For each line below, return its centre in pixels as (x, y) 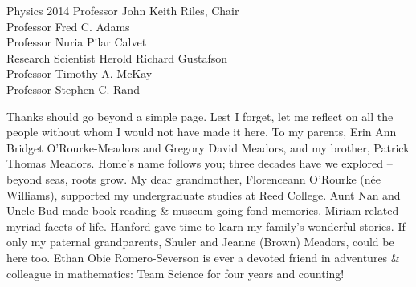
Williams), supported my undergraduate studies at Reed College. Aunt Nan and (204, 194)
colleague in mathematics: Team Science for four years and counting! (175, 273)
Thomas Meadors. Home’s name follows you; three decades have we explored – (200, 163)
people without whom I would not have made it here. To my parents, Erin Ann (202, 132)
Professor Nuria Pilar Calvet (77, 42)
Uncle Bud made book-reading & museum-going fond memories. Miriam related (203, 210)
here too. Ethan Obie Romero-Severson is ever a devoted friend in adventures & (203, 257)
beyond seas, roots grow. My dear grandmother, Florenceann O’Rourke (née (194, 178)
